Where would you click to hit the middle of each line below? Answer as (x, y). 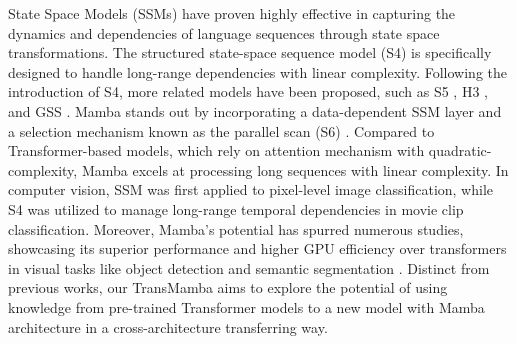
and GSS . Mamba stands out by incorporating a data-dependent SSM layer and (255, 110)
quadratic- (460, 150)
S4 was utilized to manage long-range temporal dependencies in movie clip (236, 208)
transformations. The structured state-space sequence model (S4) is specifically (250, 52)
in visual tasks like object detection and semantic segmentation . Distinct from (249, 267)
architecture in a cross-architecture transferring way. (168, 326)
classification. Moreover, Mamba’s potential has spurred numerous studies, (236, 228)
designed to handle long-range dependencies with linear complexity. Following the (258, 71)
